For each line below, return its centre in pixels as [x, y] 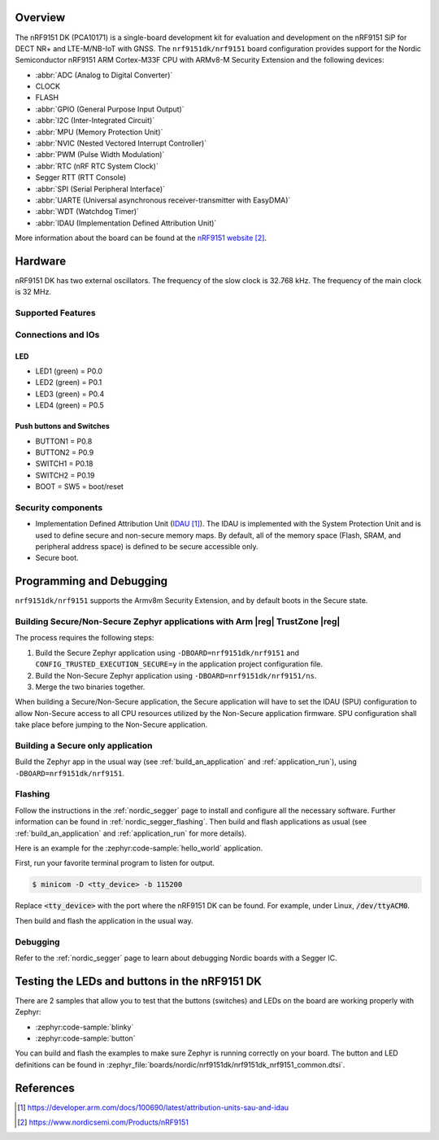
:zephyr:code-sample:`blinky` [85, 1027]
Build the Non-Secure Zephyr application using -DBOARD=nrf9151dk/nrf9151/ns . [176, 675]
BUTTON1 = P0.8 [64, 441]
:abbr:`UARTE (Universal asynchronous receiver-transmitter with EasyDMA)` [163, 200]
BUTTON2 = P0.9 [65, 452]
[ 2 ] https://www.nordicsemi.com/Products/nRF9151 [103, 1122]
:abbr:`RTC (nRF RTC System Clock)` [97, 166]
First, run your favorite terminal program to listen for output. [115, 863]
